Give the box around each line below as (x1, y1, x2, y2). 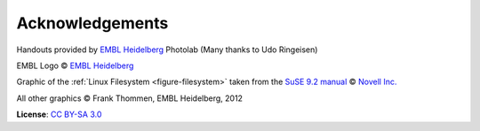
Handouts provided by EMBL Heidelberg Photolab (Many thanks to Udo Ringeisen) (16, 44, 318, 55)
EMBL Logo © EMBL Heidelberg (16, 60, 134, 71)
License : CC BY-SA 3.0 (16, 109, 102, 119)
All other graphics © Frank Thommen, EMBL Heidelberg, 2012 (16, 93, 244, 104)
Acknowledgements (16, 13, 169, 33)
